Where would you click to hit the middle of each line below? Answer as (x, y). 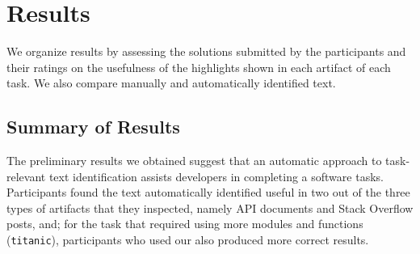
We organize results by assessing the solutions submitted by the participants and (206, 51)
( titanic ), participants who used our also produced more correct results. (188, 240)
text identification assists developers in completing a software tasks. (216, 176)
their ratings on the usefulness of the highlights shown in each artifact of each (199, 67)
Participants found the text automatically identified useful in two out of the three (208, 192)
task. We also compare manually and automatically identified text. (171, 83)
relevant (26, 176)
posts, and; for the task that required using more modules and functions (185, 224)
